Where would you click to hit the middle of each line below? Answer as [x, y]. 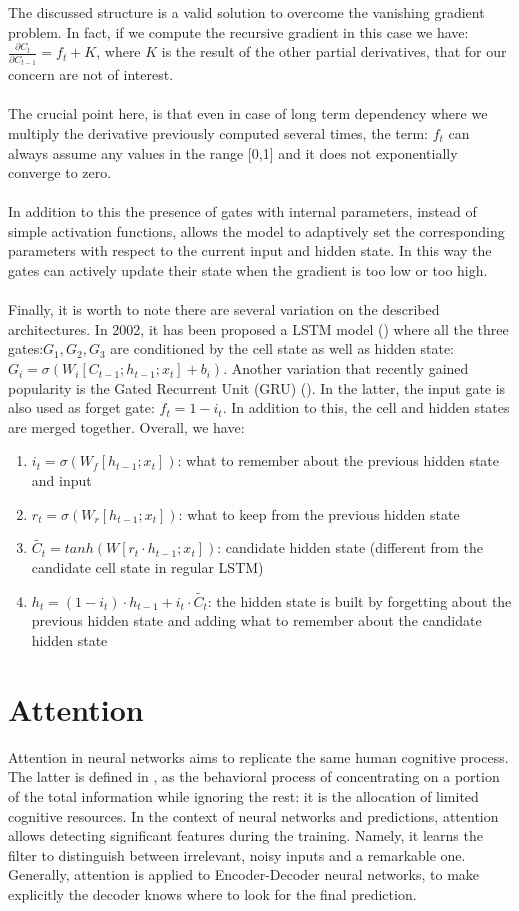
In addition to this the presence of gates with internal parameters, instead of [242, 211]
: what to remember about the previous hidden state [338, 460]
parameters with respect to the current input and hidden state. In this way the [250, 250]
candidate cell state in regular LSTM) [147, 567]
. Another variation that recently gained [346, 368]
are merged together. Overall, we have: [126, 426]
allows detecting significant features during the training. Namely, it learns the [245, 835]
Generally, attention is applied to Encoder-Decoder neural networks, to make [244, 874]
